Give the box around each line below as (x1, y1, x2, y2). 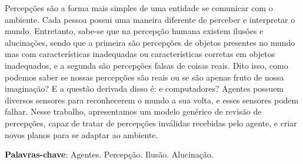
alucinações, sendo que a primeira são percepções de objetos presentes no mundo (5, 36, 295, 48)
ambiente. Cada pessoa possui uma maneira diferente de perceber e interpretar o (5, 13, 295, 25)
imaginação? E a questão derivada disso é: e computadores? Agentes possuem (5, 82, 284, 95)
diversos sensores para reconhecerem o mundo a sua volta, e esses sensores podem (5, 93, 299, 106)
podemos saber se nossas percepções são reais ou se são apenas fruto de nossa (5, 71, 284, 83)
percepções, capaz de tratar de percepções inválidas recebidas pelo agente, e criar (5, 116, 297, 129)
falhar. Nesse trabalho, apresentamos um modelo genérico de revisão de (5, 105, 262, 118)
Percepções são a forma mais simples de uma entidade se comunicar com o (5, 2, 273, 14)
